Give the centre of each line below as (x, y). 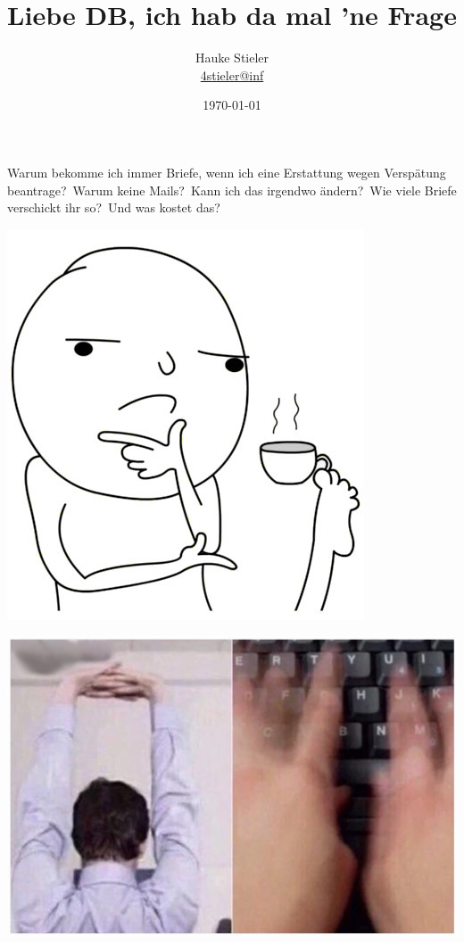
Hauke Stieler (232, 58)
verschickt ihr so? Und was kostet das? (114, 207)
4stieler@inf (232, 74)
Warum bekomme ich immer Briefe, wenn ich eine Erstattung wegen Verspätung (227, 172)
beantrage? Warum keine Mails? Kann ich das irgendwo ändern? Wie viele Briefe (232, 190)
